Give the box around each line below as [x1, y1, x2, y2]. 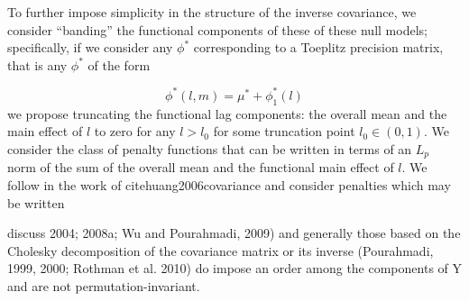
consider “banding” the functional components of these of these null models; [7, 20, 428, 39]
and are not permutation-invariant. [7, 276, 200, 295]
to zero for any [94, 122, 176, 141]
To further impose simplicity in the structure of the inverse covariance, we [7, 3, 417, 21]
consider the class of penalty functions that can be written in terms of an [7, 139, 412, 158]
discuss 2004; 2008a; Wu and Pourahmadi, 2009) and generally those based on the [7, 223, 461, 242]
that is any [7, 55, 68, 74]
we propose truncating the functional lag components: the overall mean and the [7, 104, 447, 123]
